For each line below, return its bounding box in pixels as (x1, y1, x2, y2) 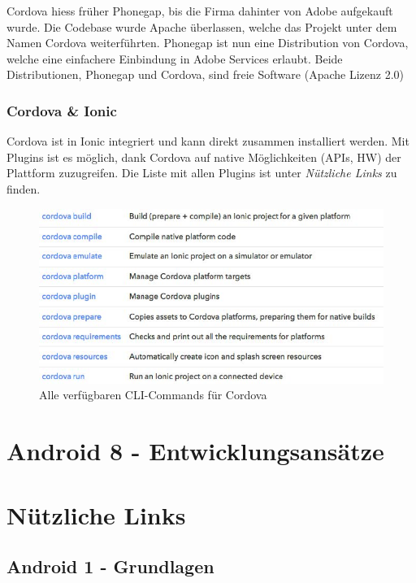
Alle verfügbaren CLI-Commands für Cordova (39, 386, 267, 403)
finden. (6, 180, 41, 197)
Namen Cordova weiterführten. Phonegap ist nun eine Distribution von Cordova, (6, 34, 409, 51)
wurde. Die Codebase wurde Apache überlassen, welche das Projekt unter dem (6, 18, 397, 35)
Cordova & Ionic (6, 100, 117, 120)
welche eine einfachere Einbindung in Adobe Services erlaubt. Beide (6, 50, 343, 67)
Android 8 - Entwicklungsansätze (6, 434, 384, 468)
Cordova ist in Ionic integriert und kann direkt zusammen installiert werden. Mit (6, 133, 409, 150)
